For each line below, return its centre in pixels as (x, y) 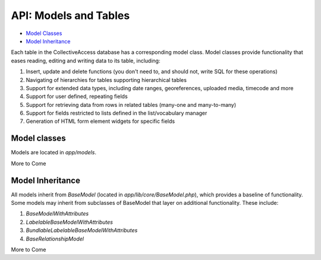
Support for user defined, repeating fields (77, 96)
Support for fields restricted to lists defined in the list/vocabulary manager (117, 113)
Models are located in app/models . (53, 153)
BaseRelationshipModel (55, 239)
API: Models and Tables (70, 15)
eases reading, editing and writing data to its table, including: (86, 61)
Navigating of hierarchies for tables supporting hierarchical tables (106, 80)
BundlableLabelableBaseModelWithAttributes (82, 230)
